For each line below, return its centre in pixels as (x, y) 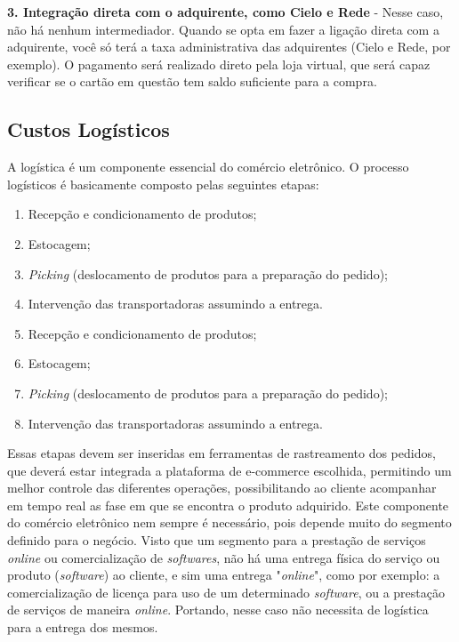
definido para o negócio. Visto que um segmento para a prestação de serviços (217, 540)
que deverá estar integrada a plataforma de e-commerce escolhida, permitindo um (229, 470)
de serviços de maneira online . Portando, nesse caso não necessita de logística (218, 610)
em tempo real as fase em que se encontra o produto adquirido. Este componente (228, 505)
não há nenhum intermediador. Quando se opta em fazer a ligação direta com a (223, 29)
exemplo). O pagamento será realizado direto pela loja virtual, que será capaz (219, 64)
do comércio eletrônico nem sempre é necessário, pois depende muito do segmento (229, 522)
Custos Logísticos (89, 129)
